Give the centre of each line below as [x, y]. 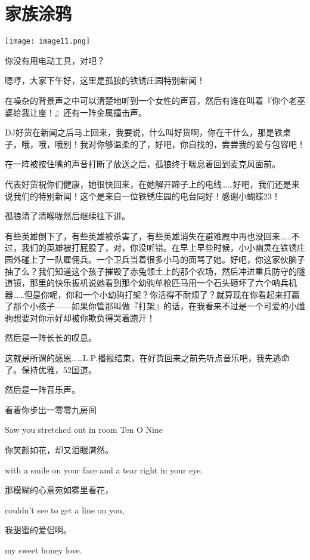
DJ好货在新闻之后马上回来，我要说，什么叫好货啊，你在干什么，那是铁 [144, 132]
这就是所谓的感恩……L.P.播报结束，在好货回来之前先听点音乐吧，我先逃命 [147, 358]
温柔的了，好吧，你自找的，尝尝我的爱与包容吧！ [209, 144]
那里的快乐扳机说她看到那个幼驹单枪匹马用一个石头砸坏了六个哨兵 [159, 283]
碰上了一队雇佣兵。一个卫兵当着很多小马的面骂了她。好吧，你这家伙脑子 [163, 259]
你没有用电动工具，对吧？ [55, 60]
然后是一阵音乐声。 [42, 390]
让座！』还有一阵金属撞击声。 [88, 112]
